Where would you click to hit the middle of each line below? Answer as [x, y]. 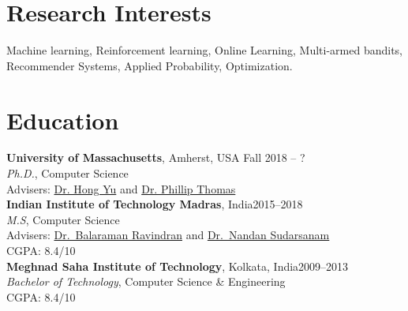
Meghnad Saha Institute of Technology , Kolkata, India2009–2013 [178, 266]
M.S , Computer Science [63, 219]
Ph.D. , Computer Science [67, 173]
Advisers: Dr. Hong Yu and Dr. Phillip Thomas [121, 188]
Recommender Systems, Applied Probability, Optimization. [150, 65]
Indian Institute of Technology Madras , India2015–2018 [155, 204]
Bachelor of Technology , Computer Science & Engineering [146, 281]
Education [63, 120]
